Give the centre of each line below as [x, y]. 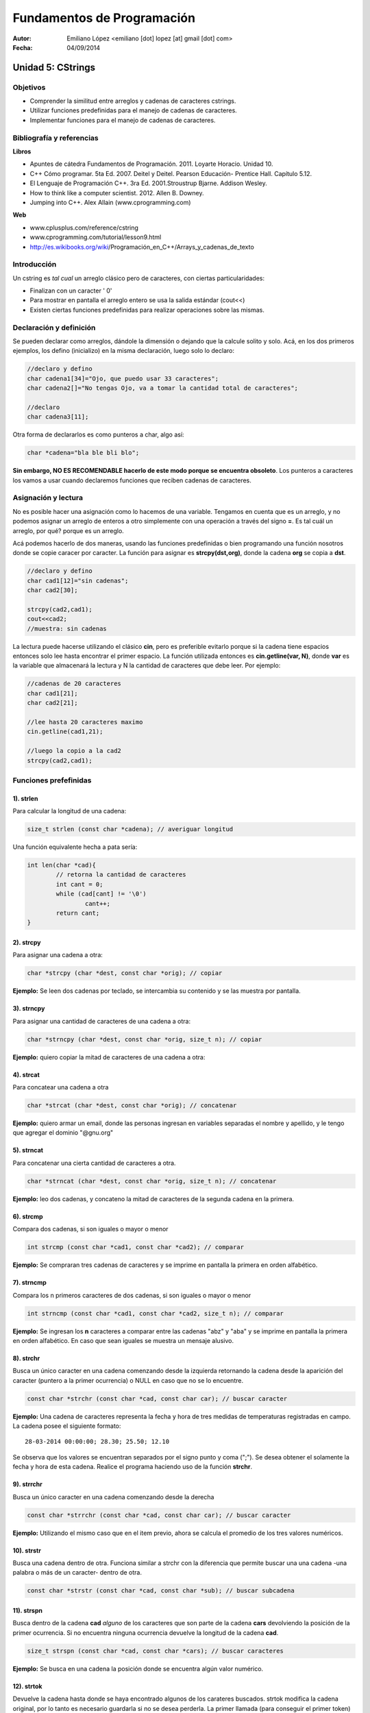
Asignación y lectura [48, 498]
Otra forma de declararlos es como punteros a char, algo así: [98, 434]
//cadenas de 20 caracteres [74, 684]
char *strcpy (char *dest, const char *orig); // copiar [125, 973]
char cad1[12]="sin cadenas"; [78, 580]
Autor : [22, 38]
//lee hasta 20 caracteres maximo [85, 722]
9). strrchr [27, 1484]
